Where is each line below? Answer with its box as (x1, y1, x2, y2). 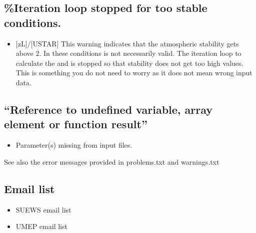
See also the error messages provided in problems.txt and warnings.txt (4, 156, 219, 167)
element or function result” (4, 116, 147, 132)
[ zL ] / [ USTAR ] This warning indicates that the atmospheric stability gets (15, 38, 239, 48)
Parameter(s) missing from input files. (15, 140, 132, 150)
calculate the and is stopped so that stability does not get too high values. (15, 57, 243, 68)
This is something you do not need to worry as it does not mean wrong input (15, 67, 252, 78)
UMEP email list (15, 221, 67, 232)
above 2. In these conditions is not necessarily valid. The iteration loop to (15, 48, 241, 58)
